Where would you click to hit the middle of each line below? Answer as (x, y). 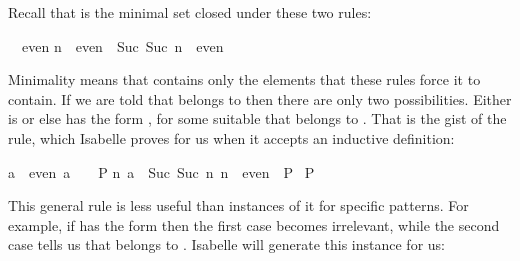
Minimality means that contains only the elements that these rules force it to (244, 79)
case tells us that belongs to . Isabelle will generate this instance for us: (226, 244)
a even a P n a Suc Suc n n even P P (161, 171)
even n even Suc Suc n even (122, 45)
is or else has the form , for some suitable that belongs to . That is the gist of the (257, 118)
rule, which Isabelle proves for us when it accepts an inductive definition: (231, 137)
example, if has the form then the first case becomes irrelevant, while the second (254, 224)
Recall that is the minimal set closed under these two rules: (190, 12)
